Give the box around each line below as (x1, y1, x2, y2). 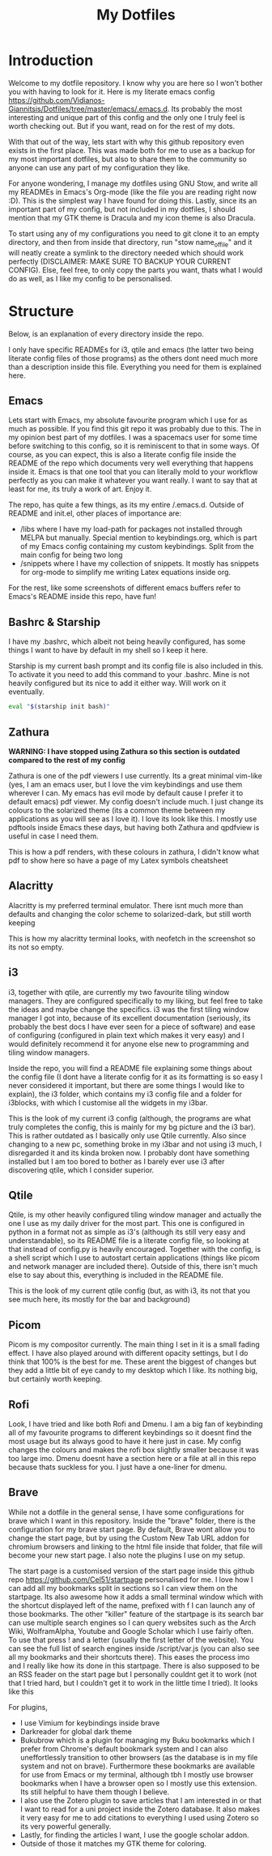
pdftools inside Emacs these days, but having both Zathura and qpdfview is (8, 822, 260, 832)
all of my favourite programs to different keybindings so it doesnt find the (8, 1428, 253, 1438)
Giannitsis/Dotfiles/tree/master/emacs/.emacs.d (8, 104, 168, 114)
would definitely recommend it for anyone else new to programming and (8, 1039, 249, 1048)
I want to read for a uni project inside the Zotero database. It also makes (19, 1804, 261, 1814)
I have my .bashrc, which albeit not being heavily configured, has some (8, 637, 246, 646)
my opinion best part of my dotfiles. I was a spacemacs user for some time (8, 432, 257, 443)
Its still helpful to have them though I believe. (19, 1786, 170, 1797)
